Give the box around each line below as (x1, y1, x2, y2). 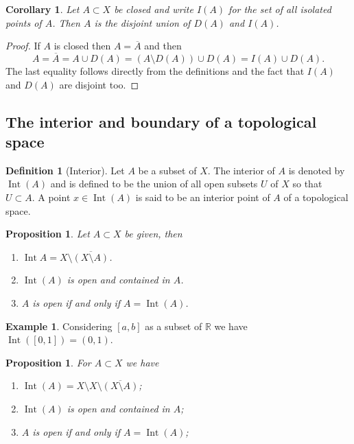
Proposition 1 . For (5, 355, 91, 369)
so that (292, 176, 322, 191)
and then (144, 38, 182, 53)
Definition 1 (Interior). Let (5, 163, 125, 177)
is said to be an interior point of (135, 189, 270, 204)
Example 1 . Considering (5, 318, 113, 333)
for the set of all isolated (228, 2, 331, 16)
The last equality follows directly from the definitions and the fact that (5, 64, 305, 78)
